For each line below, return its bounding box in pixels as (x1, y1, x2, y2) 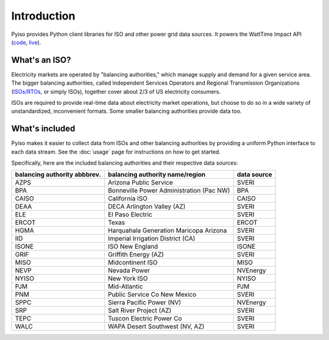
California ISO (107, 194, 147, 203)
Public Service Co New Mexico (107, 290, 197, 299)
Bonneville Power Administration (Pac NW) (107, 186, 230, 195)
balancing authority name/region (107, 171, 206, 179)
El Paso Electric (107, 210, 152, 219)
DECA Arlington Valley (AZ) (107, 202, 186, 211)
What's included (11, 124, 76, 134)
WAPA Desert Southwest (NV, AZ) (107, 322, 205, 331)
